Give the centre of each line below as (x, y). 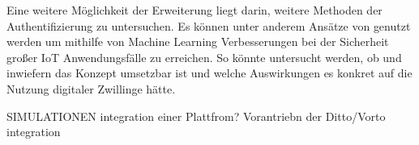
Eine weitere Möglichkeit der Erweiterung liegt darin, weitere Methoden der (195, 10)
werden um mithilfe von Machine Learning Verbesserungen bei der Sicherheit (198, 41)
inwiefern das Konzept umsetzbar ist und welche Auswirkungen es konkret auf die (209, 73)
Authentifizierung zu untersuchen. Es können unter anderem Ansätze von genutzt (209, 25)
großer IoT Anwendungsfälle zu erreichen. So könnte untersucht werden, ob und (204, 57)
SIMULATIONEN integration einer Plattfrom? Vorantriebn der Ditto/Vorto (196, 116)
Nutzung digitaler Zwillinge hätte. (91, 88)
